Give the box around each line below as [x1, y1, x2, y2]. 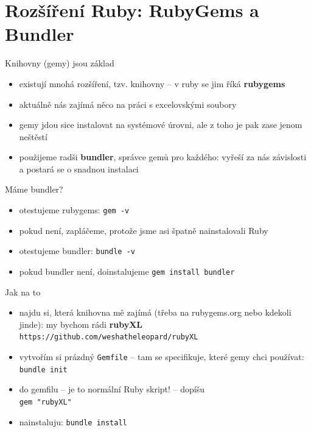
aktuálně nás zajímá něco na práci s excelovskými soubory [19, 97, 237, 110]
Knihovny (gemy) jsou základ [5, 57, 114, 69]
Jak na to [5, 285, 41, 298]
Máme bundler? [5, 183, 63, 196]
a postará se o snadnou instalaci [19, 162, 139, 175]
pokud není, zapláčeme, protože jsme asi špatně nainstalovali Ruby [19, 224, 268, 236]
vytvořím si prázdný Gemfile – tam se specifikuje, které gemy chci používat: [19, 350, 304, 363]
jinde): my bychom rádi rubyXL [19, 317, 143, 330]
